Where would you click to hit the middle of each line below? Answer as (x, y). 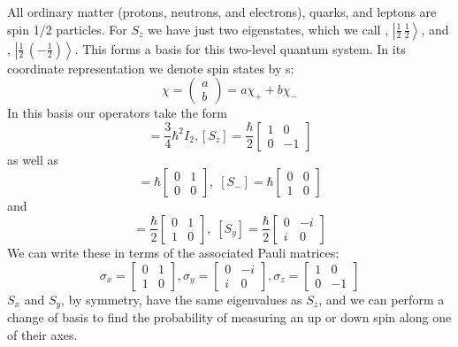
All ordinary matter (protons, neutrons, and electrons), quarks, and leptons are (222, 12)
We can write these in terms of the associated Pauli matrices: (173, 252)
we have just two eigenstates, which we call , (268, 29)
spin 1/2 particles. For (67, 29)
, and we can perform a (382, 299)
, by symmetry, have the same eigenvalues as (182, 299)
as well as (33, 159)
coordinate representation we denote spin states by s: (151, 68)
